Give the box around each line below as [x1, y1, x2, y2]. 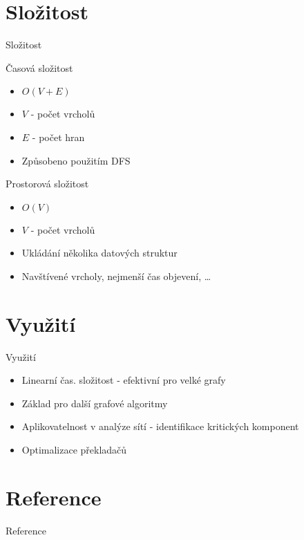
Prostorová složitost [6, 176, 89, 191]
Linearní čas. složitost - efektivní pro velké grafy [21, 373, 226, 387]
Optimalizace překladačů [21, 442, 127, 456]
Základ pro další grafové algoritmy [21, 395, 168, 410]
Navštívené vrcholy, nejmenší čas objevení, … [21, 268, 211, 283]
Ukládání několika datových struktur [21, 245, 178, 260]
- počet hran [32, 129, 85, 144]
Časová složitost [6, 60, 73, 75]
